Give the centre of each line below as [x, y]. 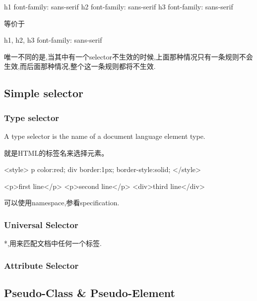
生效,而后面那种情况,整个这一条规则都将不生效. [80, 66]
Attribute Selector [41, 265]
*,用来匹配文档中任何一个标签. [53, 243]
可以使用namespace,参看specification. [62, 203]
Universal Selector [41, 224]
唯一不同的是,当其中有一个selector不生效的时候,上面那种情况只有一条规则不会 [128, 56]
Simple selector [44, 93]
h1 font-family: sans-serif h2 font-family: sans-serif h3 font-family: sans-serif [119, 6]
